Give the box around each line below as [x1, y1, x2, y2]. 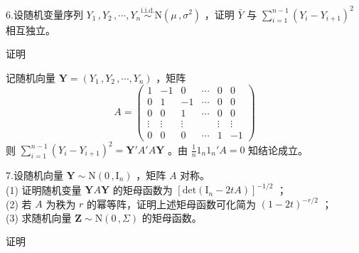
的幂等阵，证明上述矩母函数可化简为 [87, 196, 257, 211]
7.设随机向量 [6, 168, 63, 182]
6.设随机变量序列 [6, 6, 83, 21]
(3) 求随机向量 [6, 210, 72, 225]
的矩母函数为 [112, 182, 173, 197]
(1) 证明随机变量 [6, 182, 82, 197]
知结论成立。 [248, 142, 309, 156]
